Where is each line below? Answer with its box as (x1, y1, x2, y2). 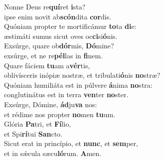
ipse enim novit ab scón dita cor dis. (4, 11, 112, 21)
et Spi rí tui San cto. (4, 128, 62, 139)
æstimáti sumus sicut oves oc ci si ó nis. (4, 30, 118, 41)
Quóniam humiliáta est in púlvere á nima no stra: (4, 79, 153, 90)
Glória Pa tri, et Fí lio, (4, 119, 71, 129)
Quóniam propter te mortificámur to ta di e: (4, 21, 137, 31)
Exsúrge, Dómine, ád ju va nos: (4, 99, 97, 109)
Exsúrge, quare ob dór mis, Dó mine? (4, 40, 114, 51)
